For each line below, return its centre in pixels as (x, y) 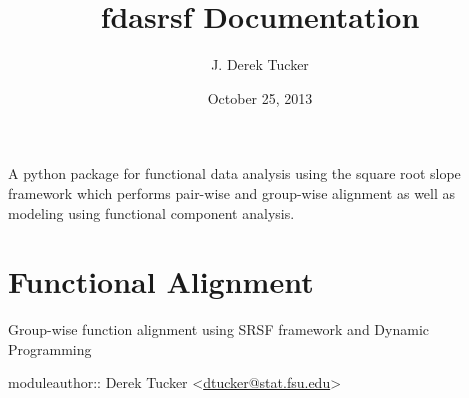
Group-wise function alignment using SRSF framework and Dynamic (218, 329)
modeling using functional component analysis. (151, 212)
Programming (50, 348)
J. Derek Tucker (260, 64)
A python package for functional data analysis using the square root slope (234, 173)
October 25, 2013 (260, 97)
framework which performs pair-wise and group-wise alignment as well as (232, 192)
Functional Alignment (161, 281)
